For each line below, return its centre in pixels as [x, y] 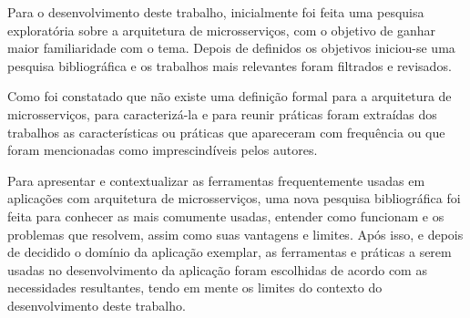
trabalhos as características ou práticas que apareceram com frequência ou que [226, 132]
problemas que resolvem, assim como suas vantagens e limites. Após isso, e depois [235, 234]
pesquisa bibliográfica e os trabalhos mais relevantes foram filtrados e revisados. [230, 65]
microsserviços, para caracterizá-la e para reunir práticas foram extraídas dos [222, 113]
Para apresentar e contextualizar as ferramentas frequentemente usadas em [216, 180]
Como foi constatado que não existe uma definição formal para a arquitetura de [230, 96]
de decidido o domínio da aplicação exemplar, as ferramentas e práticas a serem [230, 252]
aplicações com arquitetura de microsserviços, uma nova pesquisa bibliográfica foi [234, 198]
